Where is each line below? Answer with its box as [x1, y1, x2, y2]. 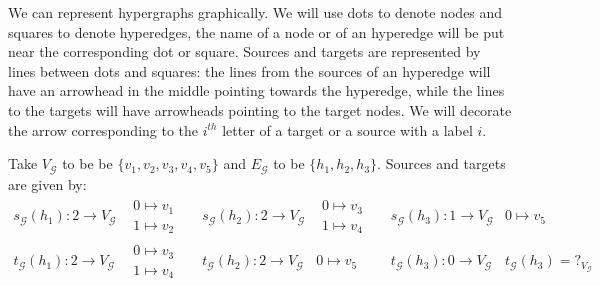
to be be [62, 153, 113, 174]
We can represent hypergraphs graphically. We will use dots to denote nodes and [8, 2, 503, 22]
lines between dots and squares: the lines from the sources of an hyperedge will [8, 60, 491, 81]
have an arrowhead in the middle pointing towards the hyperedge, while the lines [8, 80, 505, 101]
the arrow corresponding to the [8, 119, 199, 140]
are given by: [8, 173, 87, 194]
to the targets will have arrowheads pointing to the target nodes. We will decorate [8, 99, 512, 120]
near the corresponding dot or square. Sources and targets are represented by [8, 41, 481, 62]
